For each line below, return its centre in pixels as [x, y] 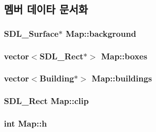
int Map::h [26, 123]
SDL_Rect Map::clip [47, 101]
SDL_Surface [31, 33]
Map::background [101, 33]
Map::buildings [122, 78]
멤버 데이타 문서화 [46, 9]
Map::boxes [124, 56]
